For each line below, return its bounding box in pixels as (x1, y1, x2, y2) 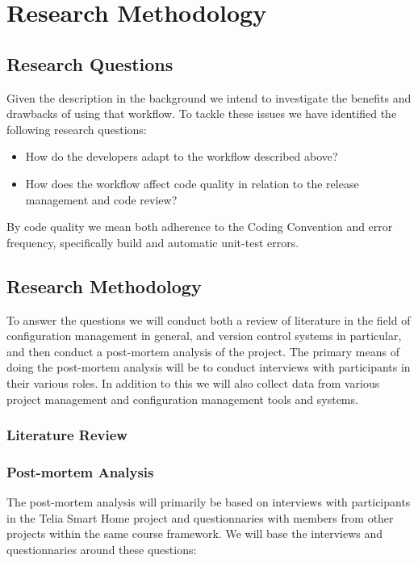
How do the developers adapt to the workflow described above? (25, 148, 338, 165)
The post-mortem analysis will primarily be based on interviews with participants (6, 494, 411, 510)
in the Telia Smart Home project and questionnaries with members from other (6, 509, 394, 526)
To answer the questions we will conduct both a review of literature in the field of (6, 311, 411, 328)
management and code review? (25, 191, 178, 208)
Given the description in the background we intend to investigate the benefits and (6, 89, 412, 106)
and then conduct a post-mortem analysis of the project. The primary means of (6, 342, 399, 359)
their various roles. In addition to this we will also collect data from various (6, 374, 380, 391)
